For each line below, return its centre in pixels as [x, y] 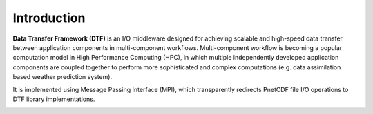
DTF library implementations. [54, 99]
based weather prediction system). [63, 77]
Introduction [49, 18]
